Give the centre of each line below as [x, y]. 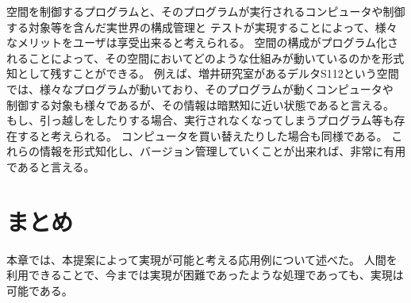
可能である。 [40, 290]
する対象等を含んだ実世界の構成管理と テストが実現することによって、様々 [202, 27]
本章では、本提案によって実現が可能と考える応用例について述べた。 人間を [202, 259]
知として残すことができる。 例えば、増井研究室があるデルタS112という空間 [203, 73]
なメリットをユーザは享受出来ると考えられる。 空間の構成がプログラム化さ [202, 42]
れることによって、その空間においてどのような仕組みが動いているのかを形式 [205, 58]
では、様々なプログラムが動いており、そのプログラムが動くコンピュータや [200, 88]
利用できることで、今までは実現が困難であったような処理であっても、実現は [205, 275]
